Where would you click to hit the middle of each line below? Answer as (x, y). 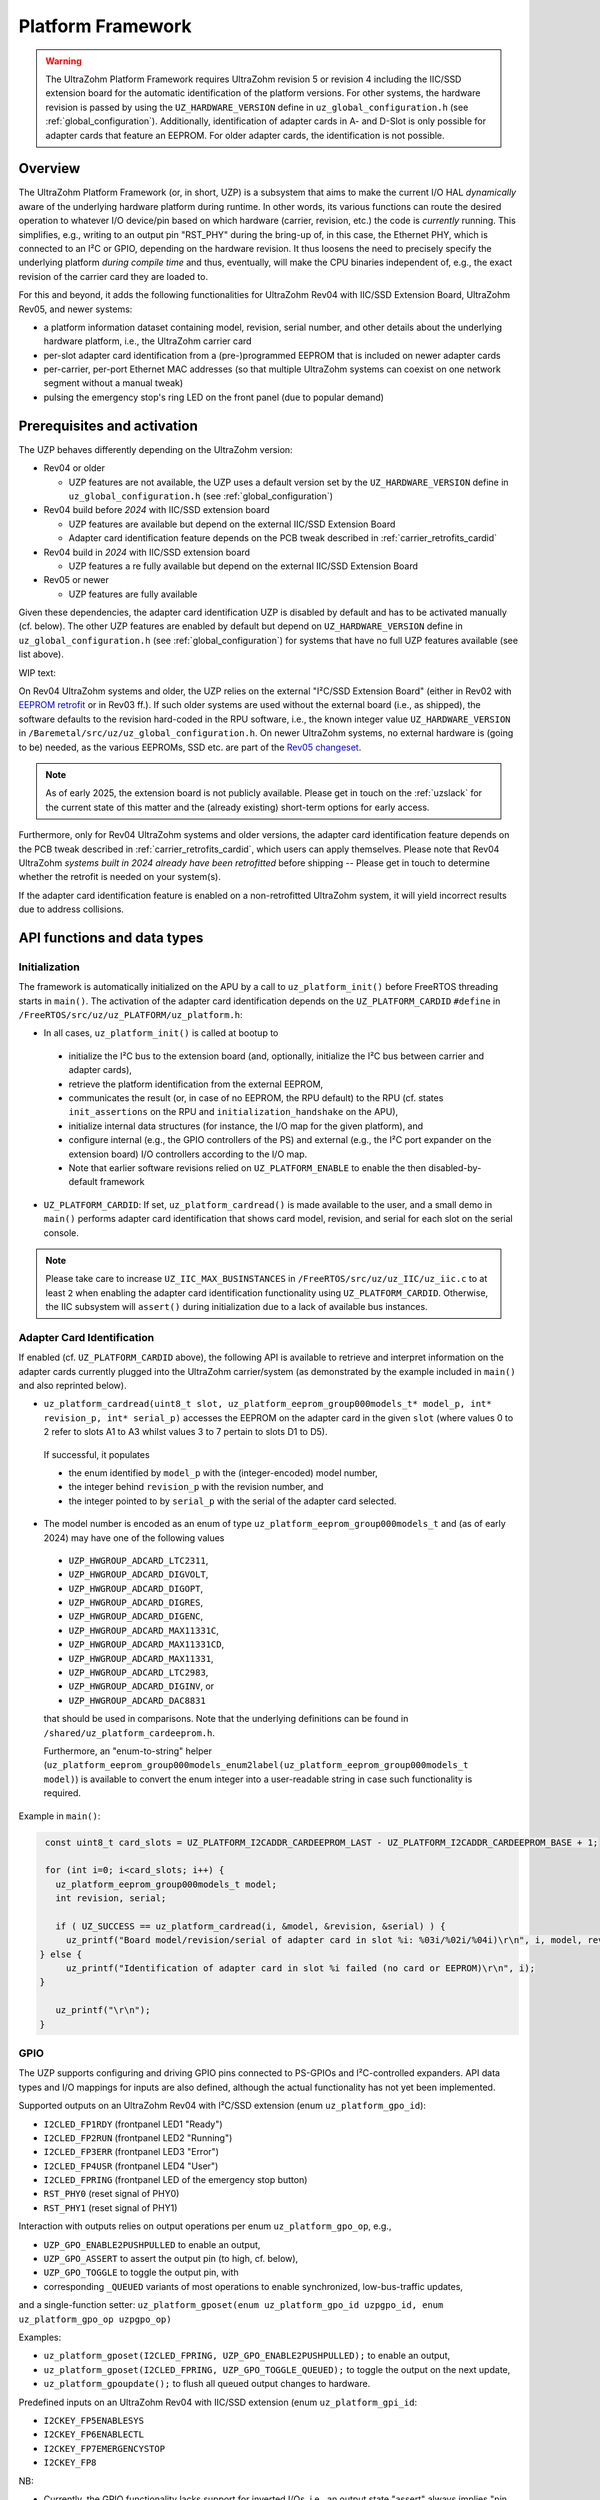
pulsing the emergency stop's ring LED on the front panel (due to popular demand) (214, 397)
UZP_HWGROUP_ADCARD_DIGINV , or (141, 1686)
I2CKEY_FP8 (70, 2463)
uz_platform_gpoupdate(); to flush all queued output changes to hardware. (207, 2384)
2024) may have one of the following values (134, 1537)
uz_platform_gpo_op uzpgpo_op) (95, 2319)
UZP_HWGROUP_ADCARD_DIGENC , (136, 1616)
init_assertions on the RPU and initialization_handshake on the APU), (233, 1112)
